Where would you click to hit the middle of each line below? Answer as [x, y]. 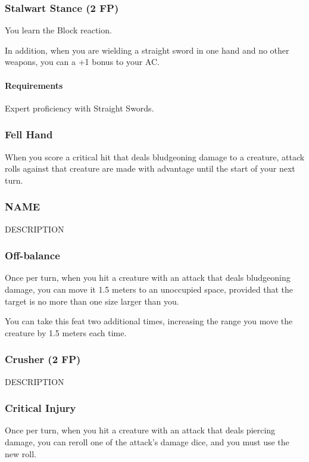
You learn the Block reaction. [58, 30]
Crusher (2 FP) [43, 359]
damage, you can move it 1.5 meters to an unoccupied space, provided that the [149, 289]
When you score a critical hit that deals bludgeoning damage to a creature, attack [155, 156]
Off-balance [32, 255]
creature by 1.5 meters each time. [66, 332]
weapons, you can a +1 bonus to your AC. [82, 62]
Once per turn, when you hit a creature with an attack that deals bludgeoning [148, 277]
